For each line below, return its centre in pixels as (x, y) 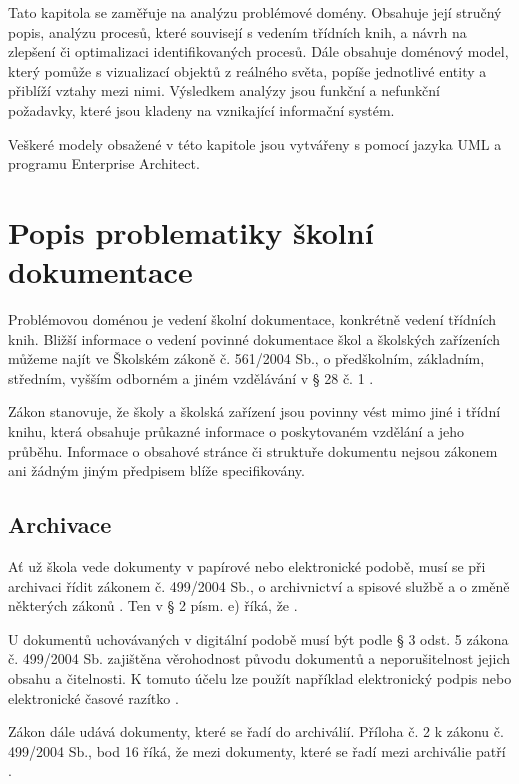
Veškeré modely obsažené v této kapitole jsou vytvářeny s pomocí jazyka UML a (255, 143)
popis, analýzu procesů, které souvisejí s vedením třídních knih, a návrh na (237, 31)
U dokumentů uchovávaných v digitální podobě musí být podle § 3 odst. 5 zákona (258, 638)
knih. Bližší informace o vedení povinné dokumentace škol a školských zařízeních (254, 338)
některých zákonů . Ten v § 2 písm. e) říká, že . (153, 605)
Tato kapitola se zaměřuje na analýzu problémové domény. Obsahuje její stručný (255, 12)
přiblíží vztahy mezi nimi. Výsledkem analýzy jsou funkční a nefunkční (224, 90)
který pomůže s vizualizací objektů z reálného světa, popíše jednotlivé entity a (247, 70)
